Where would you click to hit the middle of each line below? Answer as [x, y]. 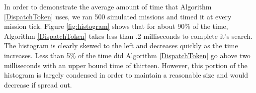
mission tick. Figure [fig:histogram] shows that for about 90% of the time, [116, 26]
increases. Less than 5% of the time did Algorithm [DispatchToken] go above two [127, 55]
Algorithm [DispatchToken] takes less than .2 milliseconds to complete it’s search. [128, 36]
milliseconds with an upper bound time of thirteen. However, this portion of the [126, 65]
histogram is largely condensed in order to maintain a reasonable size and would [126, 75]
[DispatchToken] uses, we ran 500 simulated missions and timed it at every [118, 16]
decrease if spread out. [38, 84]
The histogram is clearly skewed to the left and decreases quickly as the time [121, 46]
